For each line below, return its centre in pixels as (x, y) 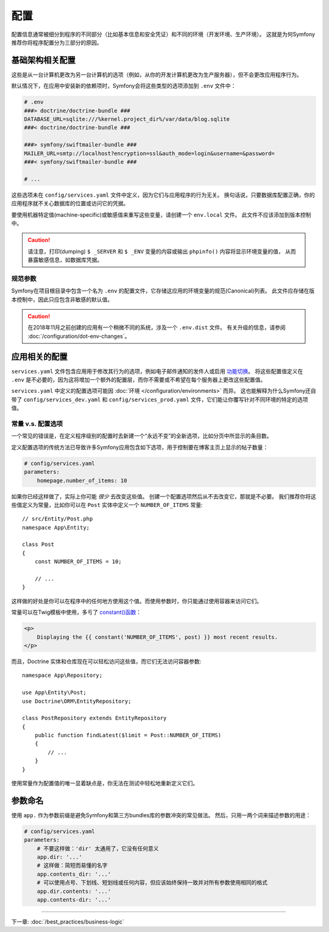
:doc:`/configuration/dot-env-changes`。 (79, 336)
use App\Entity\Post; (54, 693)
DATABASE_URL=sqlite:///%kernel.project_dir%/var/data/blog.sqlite (127, 119)
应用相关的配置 (39, 356)
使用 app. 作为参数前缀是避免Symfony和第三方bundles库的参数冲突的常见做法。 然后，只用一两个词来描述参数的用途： (161, 815)
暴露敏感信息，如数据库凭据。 (65, 260)
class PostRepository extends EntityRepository (94, 718)
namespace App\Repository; (62, 675)
